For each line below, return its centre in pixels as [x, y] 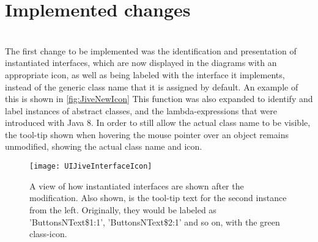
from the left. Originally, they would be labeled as [123, 209]
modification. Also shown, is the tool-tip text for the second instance [158, 198]
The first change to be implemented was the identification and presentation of [151, 50]
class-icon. [48, 234]
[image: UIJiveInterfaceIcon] [91, 167]
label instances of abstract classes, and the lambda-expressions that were [141, 110]
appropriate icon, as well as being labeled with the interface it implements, [145, 74]
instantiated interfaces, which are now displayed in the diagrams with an [141, 63]
